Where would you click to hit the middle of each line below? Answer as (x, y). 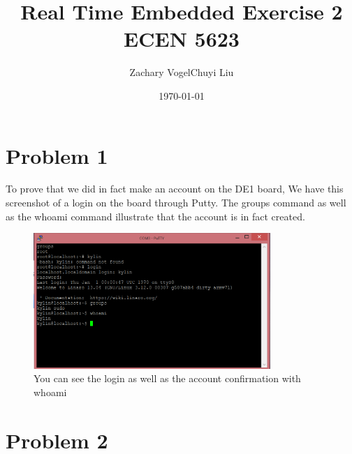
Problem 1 (57, 155)
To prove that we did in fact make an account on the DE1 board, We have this (175, 189)
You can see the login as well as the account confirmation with (167, 378)
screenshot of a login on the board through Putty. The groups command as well (176, 203)
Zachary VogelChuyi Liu (182, 72)
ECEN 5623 (182, 39)
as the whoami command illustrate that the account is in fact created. (155, 216)
